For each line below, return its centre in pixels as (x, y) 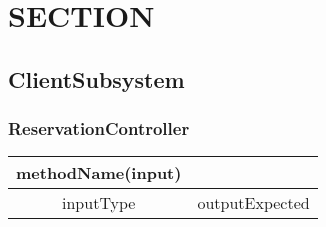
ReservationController (99, 128)
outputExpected (253, 203)
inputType (99, 203)
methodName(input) (99, 173)
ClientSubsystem (96, 78)
